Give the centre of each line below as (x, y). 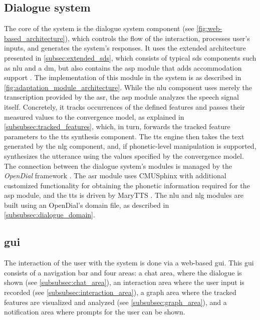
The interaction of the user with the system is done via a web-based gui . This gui (129, 263)
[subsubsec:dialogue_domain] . (50, 215)
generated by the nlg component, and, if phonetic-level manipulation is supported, (130, 146)
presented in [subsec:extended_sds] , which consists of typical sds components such (130, 57)
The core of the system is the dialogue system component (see (99, 28)
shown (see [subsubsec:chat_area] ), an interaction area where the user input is (124, 282)
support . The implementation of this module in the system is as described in (123, 77)
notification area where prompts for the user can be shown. (95, 312)
